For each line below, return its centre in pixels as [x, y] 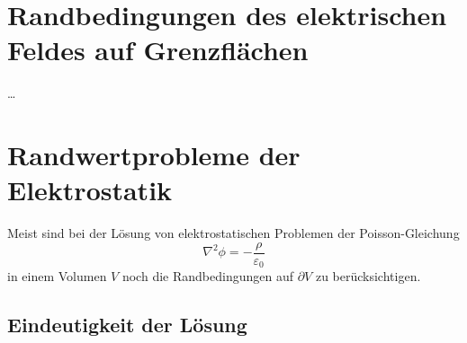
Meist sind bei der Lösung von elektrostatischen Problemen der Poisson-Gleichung [233, 233]
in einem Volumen [57, 276]
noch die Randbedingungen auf [207, 276]
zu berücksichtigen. [368, 276]
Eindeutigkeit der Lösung [127, 325]
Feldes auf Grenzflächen [158, 50]
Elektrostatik [90, 190]
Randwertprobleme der [154, 155]
